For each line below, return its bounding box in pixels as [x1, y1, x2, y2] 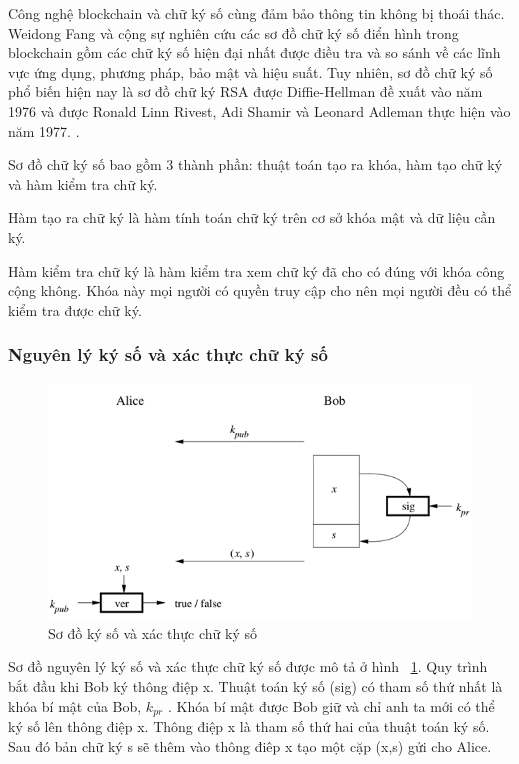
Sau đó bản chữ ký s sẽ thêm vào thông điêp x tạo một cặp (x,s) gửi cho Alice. [8, 735, 492, 756]
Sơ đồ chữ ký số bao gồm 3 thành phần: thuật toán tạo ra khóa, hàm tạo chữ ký [8, 154, 503, 175]
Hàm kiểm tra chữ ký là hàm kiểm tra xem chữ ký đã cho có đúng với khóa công [8, 260, 505, 281]
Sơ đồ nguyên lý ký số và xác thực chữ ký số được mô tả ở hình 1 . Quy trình [8, 656, 488, 677]
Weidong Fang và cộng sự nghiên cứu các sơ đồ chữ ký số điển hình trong [8, 22, 459, 43]
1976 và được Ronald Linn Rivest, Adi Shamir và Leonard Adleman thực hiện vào [8, 100, 511, 121]
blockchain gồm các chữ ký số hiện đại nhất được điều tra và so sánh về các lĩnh [8, 42, 501, 63]
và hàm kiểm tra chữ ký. [8, 173, 158, 194]
